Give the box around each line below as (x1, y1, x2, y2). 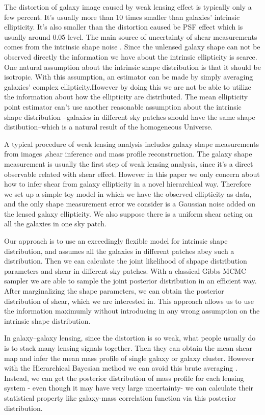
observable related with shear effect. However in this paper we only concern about (4, 168, 260, 179)
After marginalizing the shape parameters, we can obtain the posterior (4, 286, 224, 296)
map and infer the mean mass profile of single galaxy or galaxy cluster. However (4, 352, 254, 363)
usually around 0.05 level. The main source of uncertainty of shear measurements (4, 31, 257, 42)
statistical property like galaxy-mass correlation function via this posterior (4, 392, 236, 403)
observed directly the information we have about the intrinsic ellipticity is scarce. (4, 51, 257, 62)
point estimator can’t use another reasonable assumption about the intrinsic (4, 101, 242, 112)
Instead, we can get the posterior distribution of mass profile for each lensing (4, 372, 244, 383)
